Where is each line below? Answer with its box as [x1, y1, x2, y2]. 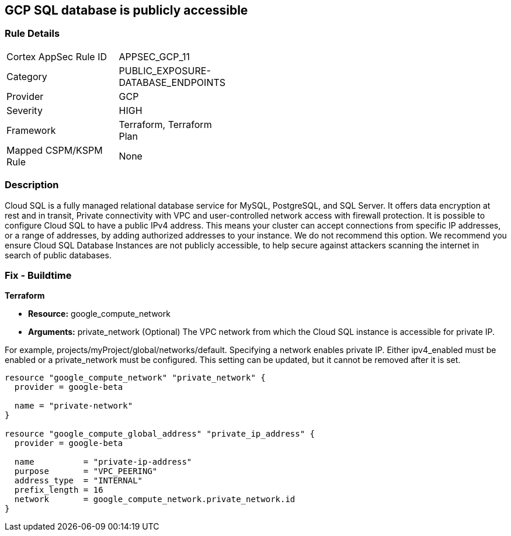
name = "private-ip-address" [14, 457, 192, 467]
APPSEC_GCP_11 [119, 50, 190, 63]
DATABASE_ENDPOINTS [119, 76, 226, 88]
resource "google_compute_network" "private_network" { [5, 373, 266, 383]
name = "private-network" [14, 401, 133, 411]
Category [6, 70, 47, 82]
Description [5, 179, 59, 191]
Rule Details [5, 27, 60, 40]
